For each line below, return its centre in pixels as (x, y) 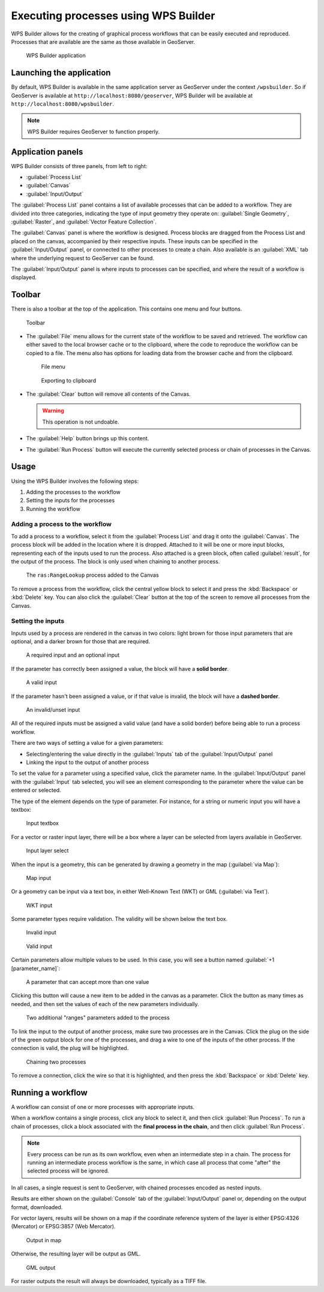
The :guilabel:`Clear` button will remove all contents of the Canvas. (109, 394)
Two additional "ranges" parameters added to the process (98, 1018)
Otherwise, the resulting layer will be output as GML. (76, 1254)
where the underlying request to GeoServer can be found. (82, 258)
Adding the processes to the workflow (73, 492)
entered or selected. (36, 790)
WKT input (39, 905)
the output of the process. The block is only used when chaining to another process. (115, 561)
